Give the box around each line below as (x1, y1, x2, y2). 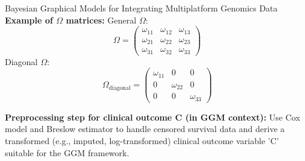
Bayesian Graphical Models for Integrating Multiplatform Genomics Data (5, 2, 278, 14)
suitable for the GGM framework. (5, 146, 130, 159)
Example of (5, 13, 53, 26)
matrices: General (65, 13, 137, 26)
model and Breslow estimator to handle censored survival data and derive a (5, 122, 285, 135)
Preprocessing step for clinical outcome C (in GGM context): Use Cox (5, 110, 300, 123)
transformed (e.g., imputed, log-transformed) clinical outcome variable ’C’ (5, 134, 279, 147)
